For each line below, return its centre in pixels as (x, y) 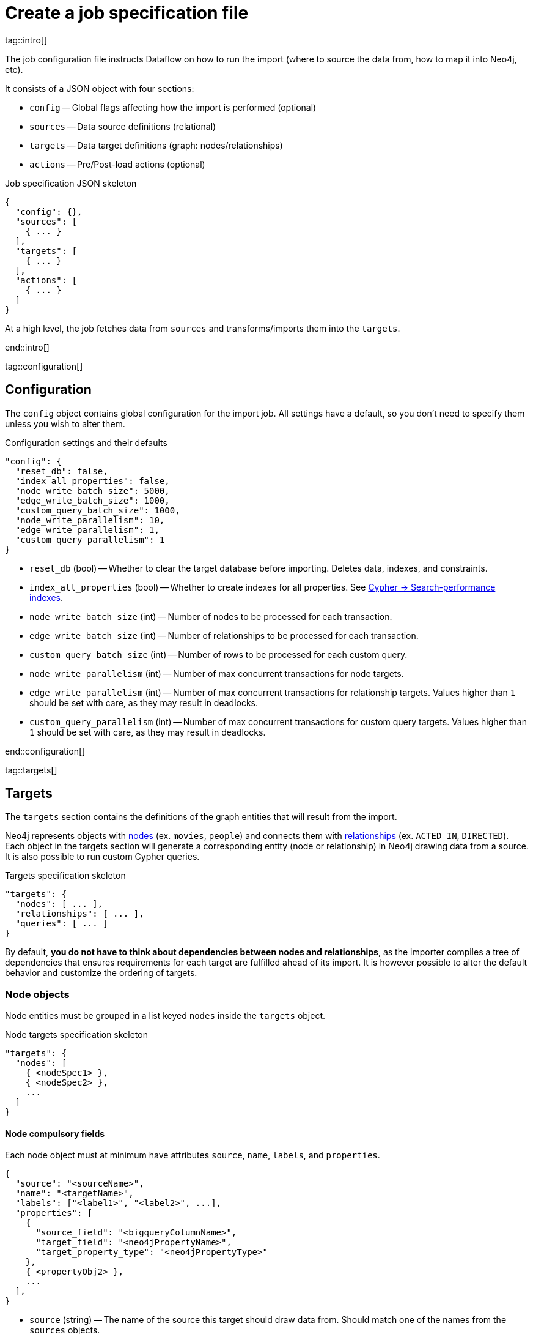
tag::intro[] (26, 40)
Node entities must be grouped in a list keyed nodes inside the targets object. (165, 1016)
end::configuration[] (45, 751)
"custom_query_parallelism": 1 (90, 539)
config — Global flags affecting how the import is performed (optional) (173, 107)
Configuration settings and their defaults (86, 442)
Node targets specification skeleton (76, 1035)
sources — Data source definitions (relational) (123, 126)
